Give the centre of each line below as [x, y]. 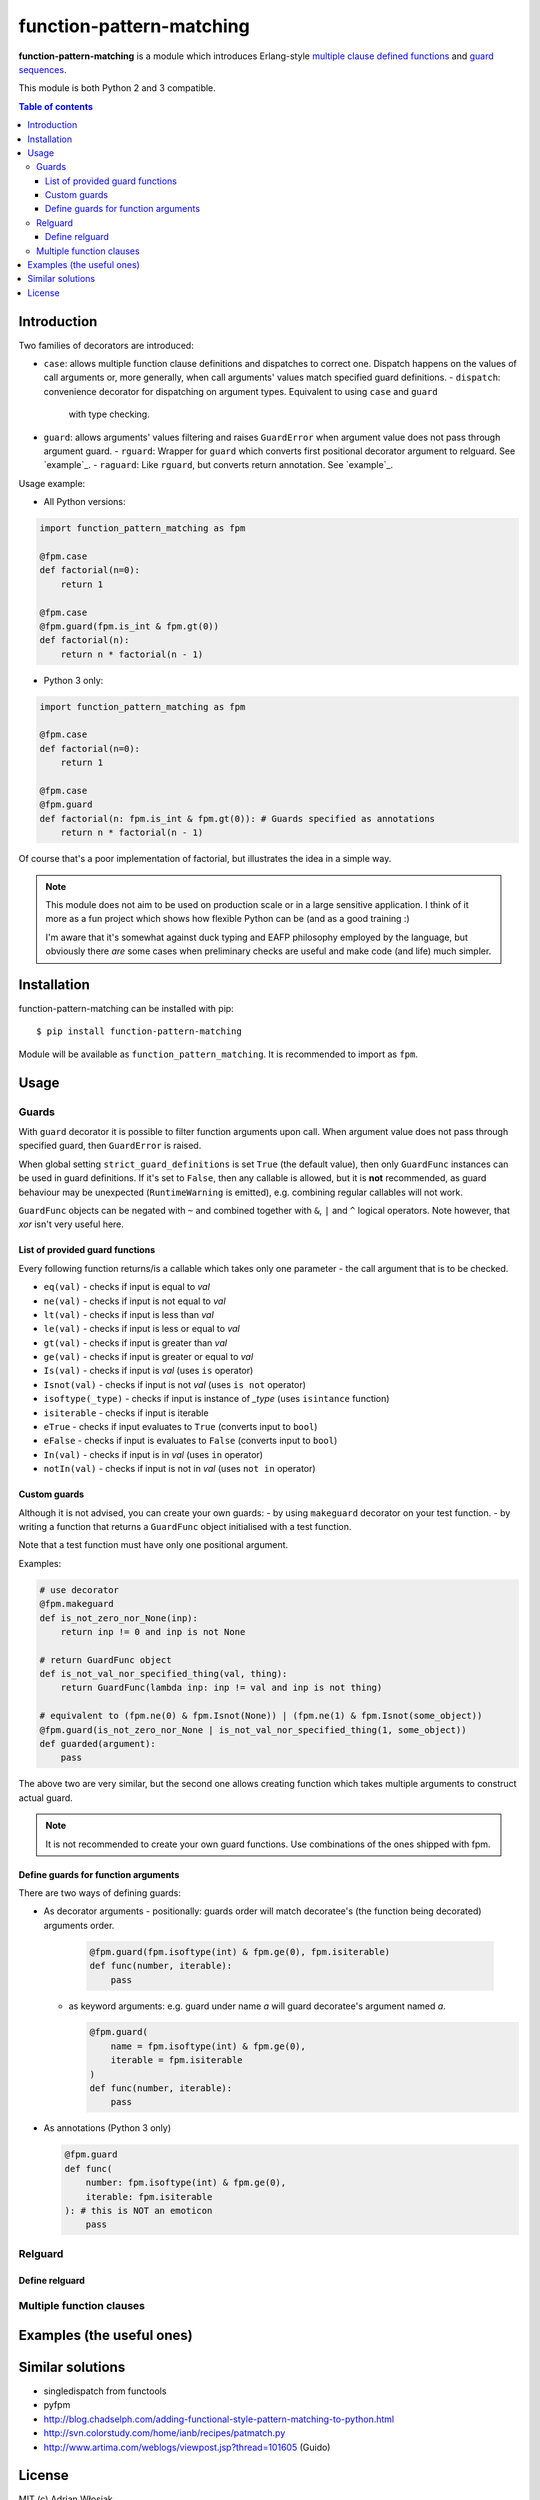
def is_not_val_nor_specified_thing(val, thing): [163, 1674]
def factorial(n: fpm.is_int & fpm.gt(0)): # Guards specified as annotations [237, 818]
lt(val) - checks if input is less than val [128, 1314]
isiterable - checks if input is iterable [126, 1412]
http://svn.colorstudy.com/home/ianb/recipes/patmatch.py [164, 2433]
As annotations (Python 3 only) [107, 2128]
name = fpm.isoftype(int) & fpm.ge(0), [208, 2046]
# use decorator [79, 1589]
